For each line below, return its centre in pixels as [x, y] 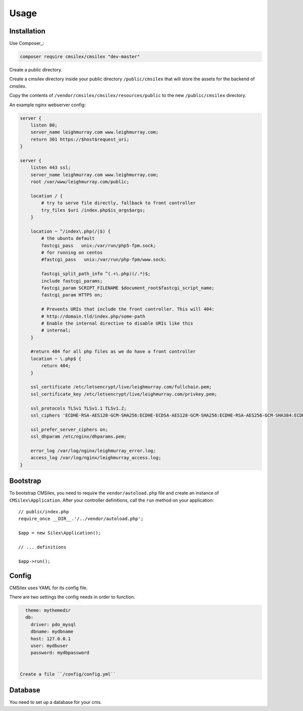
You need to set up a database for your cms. [56, 702]
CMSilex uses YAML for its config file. [48, 588]
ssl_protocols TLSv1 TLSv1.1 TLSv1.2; [79, 408]
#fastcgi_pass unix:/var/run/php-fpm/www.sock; [104, 260]
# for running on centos [72, 253]
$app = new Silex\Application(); [60, 533]
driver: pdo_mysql [53, 624]
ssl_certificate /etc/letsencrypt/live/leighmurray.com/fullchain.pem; [121, 387]
